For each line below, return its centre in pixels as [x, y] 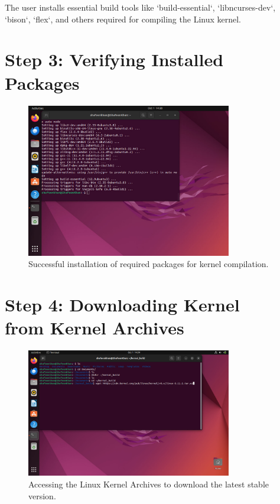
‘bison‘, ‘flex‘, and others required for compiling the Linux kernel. [123, 19]
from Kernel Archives [95, 328]
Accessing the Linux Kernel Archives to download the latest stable [149, 484]
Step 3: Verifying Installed [114, 59]
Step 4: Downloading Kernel [122, 305]
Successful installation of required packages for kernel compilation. [149, 264]
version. [42, 495]
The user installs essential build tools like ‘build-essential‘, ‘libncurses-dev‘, [140, 7]
